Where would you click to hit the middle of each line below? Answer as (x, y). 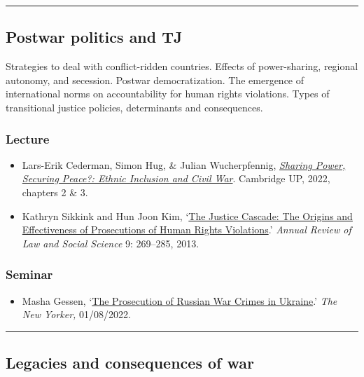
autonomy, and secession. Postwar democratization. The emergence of (155, 80)
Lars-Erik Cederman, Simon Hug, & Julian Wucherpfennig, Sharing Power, (184, 164)
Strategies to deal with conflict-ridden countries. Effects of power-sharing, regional (182, 66)
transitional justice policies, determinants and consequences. (134, 107)
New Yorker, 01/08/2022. (76, 314)
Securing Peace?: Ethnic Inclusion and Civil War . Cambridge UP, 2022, (176, 178)
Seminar (29, 274)
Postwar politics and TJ (94, 37)
